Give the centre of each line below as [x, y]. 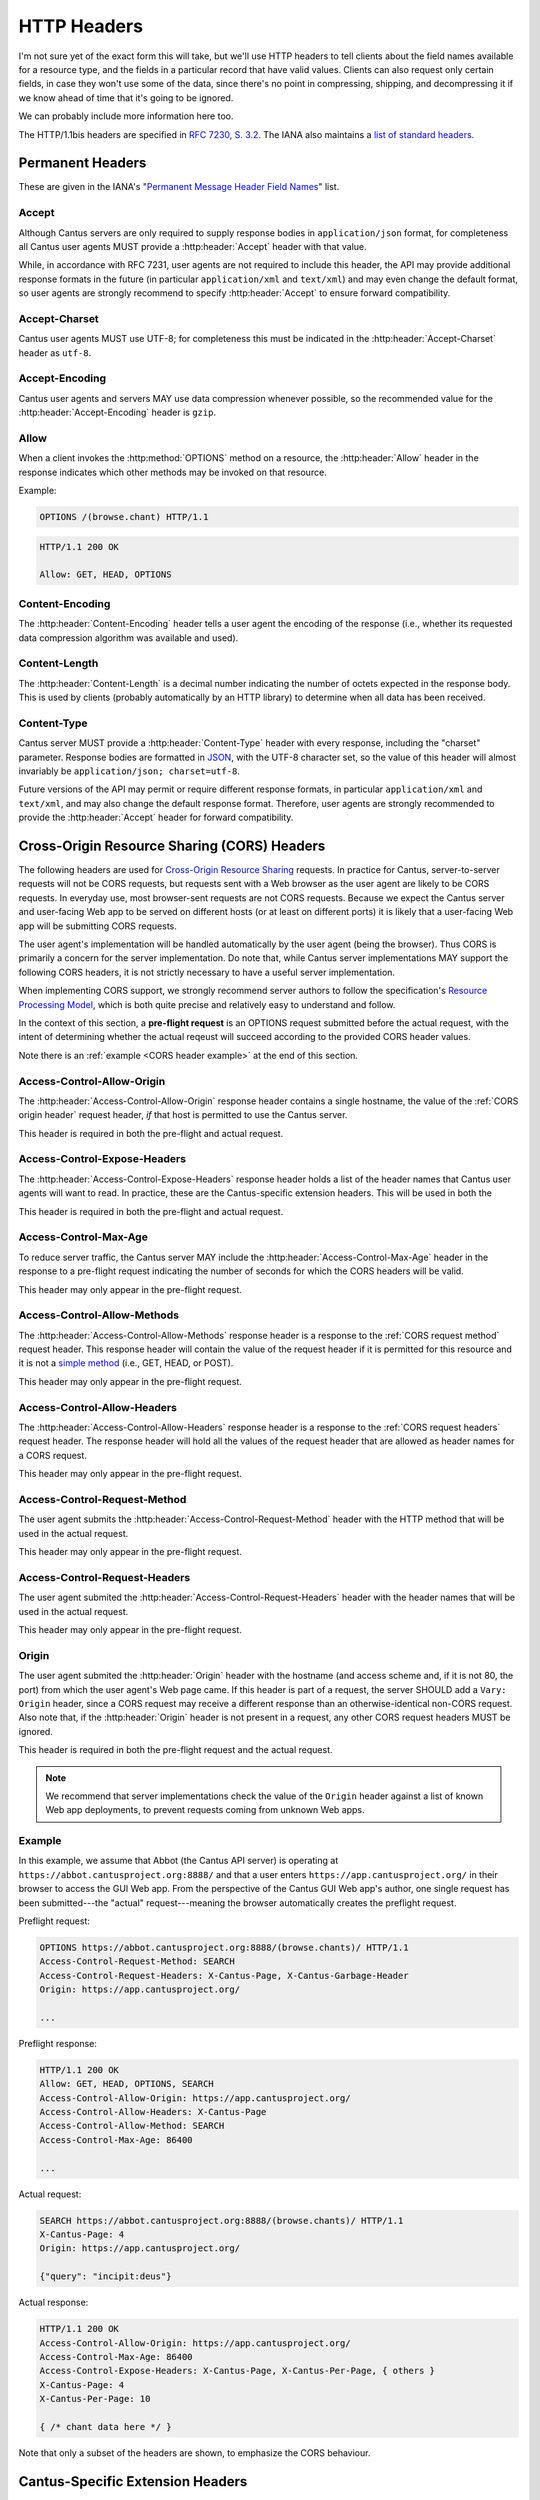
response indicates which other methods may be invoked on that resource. [172, 472]
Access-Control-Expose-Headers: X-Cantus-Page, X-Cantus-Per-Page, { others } [237, 2371]
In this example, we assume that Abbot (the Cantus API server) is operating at [178, 1861]
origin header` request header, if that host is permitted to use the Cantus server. [183, 1115]
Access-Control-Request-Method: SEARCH [137, 1961]
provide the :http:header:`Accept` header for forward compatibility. [156, 817]
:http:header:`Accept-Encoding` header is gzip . [117, 412]
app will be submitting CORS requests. [97, 926]
